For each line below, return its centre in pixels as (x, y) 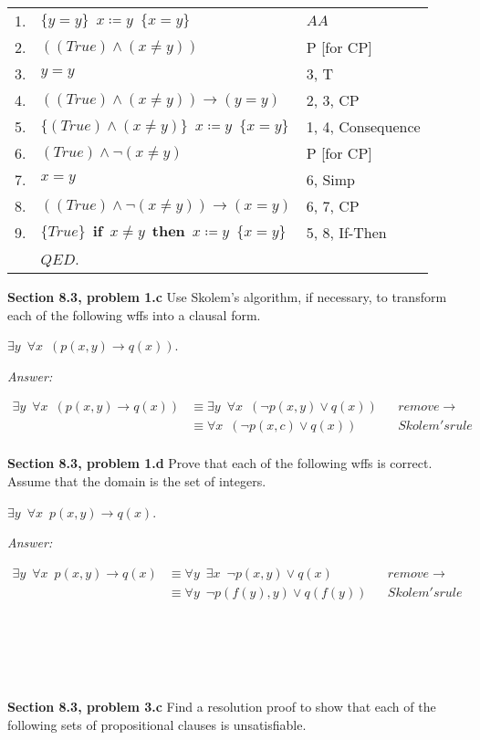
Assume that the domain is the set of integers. (137, 481)
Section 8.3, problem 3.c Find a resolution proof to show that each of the (222, 706)
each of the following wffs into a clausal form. (134, 314)
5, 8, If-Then (346, 232)
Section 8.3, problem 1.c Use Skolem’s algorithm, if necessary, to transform (227, 297)
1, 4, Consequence (363, 126)
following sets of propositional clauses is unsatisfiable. (157, 724)
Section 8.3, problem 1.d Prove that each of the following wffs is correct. (220, 463)
